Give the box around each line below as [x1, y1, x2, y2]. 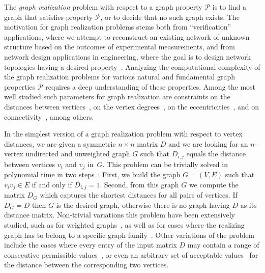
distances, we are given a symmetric [4, 138, 116, 149]
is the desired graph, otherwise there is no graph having [56, 199, 230, 210]
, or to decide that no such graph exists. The [100, 11, 240, 22]
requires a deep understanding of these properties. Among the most [45, 81, 256, 92]
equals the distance [186, 148, 246, 159]
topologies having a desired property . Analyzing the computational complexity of [4, 61, 260, 72]
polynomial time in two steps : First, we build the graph [4, 169, 181, 180]
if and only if [32, 179, 72, 189]
